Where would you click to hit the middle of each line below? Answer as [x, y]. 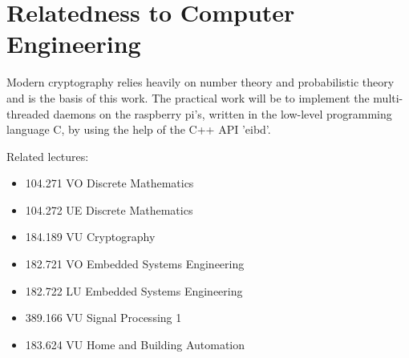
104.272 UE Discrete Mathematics [109, 209]
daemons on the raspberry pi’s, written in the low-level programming [223, 113]
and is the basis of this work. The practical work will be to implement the [188, 97]
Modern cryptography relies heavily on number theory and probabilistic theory [200, 82]
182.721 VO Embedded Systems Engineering [135, 264]
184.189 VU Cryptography [90, 237]
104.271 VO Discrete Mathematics [109, 183]
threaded [28, 113]
